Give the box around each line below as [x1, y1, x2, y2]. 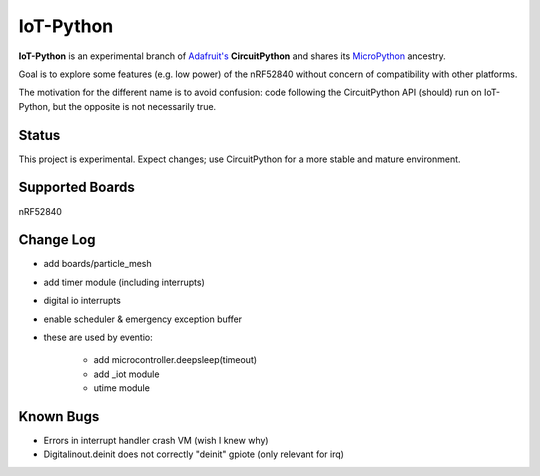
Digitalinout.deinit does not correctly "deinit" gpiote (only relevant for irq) [43, 448, 345, 460]
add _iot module [93, 368, 160, 380]
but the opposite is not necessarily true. [52, 100, 217, 112]
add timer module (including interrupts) [43, 276, 205, 288]
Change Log [18, 231, 96, 249]
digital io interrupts [43, 295, 122, 307]
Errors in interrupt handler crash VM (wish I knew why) [43, 435, 269, 447]
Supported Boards [18, 179, 135, 196]
